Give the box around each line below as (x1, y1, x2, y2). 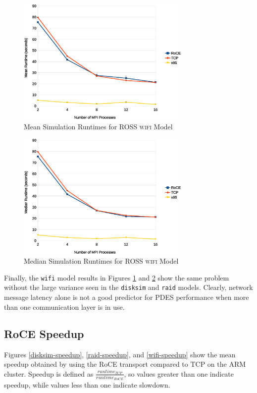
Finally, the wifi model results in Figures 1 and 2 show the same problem (4, 272, 229, 282)
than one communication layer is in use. (4, 301, 125, 312)
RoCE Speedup (4, 326, 84, 341)
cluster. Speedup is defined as (4, 368, 94, 379)
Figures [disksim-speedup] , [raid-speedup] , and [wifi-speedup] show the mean (4, 349, 236, 359)
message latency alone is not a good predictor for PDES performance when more (4, 292, 249, 302)
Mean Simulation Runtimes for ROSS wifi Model (24, 121, 173, 131)
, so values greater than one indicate (124, 368, 234, 379)
